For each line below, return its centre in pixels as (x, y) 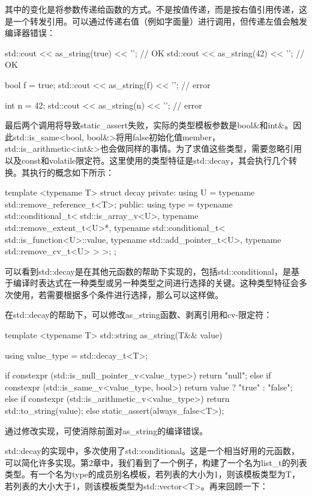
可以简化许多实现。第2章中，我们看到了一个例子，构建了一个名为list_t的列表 (156, 462)
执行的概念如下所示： (72, 172)
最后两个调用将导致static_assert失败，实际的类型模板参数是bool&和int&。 (149, 125)
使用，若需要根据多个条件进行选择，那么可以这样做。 (118, 294)
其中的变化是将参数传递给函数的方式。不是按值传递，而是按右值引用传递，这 (156, 9)
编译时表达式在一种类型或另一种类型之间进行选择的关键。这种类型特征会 (156, 283)
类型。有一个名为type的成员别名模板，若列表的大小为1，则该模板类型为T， (152, 474)
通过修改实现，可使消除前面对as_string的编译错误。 (106, 430)
